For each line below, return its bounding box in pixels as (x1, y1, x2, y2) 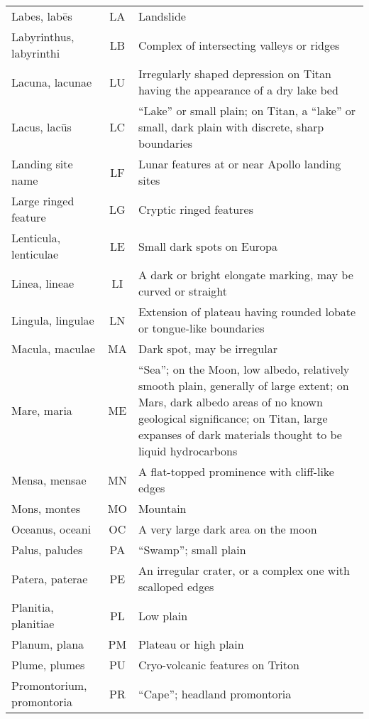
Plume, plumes (11, 656, 85, 673)
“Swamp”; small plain (138, 541, 246, 558)
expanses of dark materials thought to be (138, 426, 342, 443)
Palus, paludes (11, 541, 83, 558)
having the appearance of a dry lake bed (138, 82, 338, 98)
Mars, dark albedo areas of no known (138, 394, 323, 410)
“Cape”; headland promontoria (138, 685, 292, 702)
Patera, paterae (11, 570, 88, 587)
